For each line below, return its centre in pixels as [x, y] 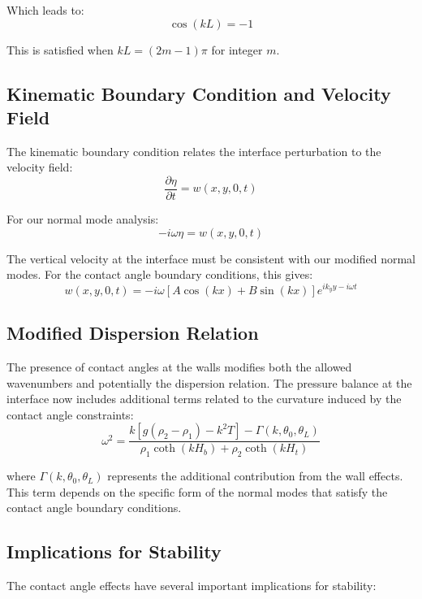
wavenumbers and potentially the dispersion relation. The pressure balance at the [209, 382]
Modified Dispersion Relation [133, 333]
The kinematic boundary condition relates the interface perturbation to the [194, 151]
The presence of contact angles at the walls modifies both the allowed [179, 366]
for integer [237, 49]
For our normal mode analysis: [83, 219]
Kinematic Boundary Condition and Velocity [199, 93]
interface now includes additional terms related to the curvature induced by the [204, 399]
